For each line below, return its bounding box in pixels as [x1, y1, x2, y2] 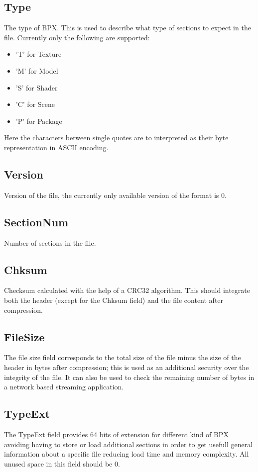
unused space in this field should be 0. [4, 458, 120, 469]
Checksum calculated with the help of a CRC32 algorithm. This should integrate [4, 285, 250, 295]
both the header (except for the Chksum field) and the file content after [4, 294, 224, 305]
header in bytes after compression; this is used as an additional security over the [4, 362, 249, 372]
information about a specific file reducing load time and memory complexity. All [4, 449, 249, 459]
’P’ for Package [15, 115, 62, 126]
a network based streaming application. [4, 381, 124, 392]
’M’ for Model [15, 65, 58, 76]
